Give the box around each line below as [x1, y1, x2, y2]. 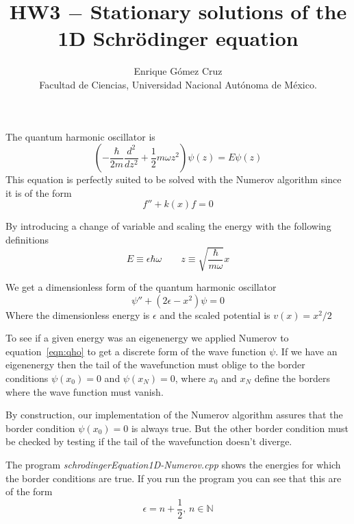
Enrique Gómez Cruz [134, 64, 223, 78]
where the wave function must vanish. [5, 384, 164, 398]
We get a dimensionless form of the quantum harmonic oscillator [5, 280, 277, 294]
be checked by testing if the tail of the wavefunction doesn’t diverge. [5, 434, 292, 449]
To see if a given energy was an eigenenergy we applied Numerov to [5, 331, 289, 345]
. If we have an [275, 344, 338, 358]
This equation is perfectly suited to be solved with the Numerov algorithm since [5, 172, 342, 187]
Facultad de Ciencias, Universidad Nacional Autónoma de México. [39, 77, 317, 91]
